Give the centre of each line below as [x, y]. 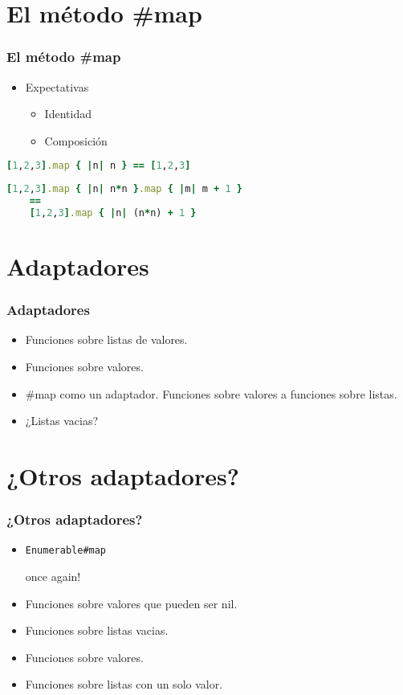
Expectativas [57, 86]
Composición [76, 140]
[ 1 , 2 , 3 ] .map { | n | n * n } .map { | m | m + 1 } [124, 189]
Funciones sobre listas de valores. [106, 339]
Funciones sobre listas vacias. [97, 630]
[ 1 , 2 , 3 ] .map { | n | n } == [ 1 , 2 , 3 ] [99, 166]
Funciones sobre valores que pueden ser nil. [131, 603]
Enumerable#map [66, 551]
